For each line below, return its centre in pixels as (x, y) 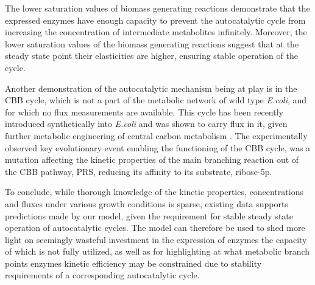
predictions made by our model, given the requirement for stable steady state (149, 215)
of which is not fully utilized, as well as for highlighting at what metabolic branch (157, 251)
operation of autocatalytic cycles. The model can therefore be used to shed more (155, 228)
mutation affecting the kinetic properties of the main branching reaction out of (152, 160)
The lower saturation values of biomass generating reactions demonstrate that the (157, 8)
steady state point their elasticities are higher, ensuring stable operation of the (151, 56)
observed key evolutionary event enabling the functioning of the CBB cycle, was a (158, 147)
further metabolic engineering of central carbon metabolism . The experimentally (156, 135)
